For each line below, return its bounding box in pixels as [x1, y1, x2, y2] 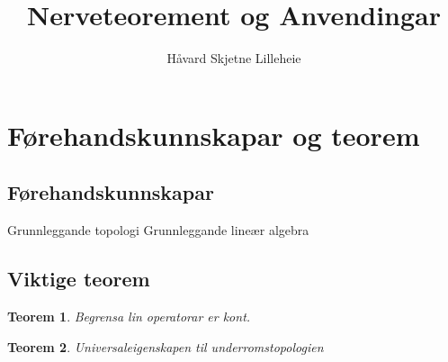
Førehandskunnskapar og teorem [7, 116, 420, 153]
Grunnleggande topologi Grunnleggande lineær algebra [7, 221, 309, 240]
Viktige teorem [7, 265, 150, 293]
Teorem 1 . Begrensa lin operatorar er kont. [7, 306, 251, 325]
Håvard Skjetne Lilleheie [166, 49, 301, 68]
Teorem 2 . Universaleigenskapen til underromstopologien [7, 337, 324, 356]
